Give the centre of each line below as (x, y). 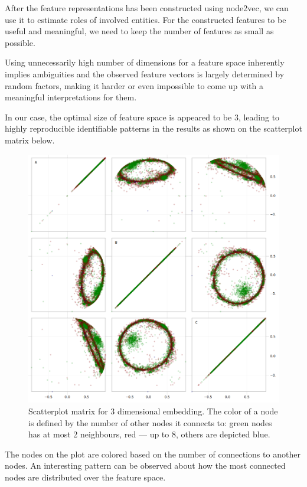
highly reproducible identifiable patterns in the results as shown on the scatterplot (153, 128)
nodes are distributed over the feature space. (85, 477)
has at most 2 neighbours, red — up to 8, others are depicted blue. (149, 434)
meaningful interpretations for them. (71, 97)
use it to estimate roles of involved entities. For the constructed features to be (146, 19)
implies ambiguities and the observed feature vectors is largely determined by (145, 73)
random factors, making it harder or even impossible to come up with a (134, 85)
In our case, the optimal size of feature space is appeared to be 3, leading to (142, 117)
